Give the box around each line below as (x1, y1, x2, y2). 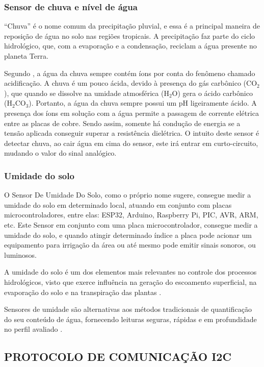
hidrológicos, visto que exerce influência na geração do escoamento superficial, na (4, 276, 257, 287)
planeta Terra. (4, 51, 48, 61)
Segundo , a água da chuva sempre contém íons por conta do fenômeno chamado (4, 67, 255, 78)
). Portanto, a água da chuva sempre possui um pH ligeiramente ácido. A (29, 97, 257, 108)
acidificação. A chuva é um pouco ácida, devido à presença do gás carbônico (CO (4, 78, 257, 88)
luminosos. (4, 249, 37, 260)
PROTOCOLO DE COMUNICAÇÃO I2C (4, 349, 231, 364)
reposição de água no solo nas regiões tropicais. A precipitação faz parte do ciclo (4, 30, 255, 41)
